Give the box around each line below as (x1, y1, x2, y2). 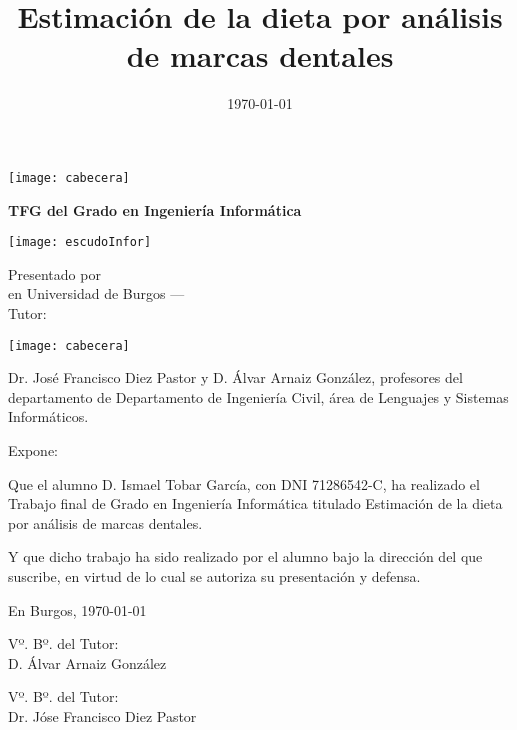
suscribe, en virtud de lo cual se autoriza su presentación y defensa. (8, 566, 421, 586)
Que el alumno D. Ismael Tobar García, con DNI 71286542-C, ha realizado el (8, 473, 480, 494)
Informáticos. (8, 406, 89, 427)
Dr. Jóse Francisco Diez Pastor (8, 705, 197, 726)
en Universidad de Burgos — (8, 283, 185, 304)
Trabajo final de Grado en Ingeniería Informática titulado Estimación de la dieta (8, 493, 503, 514)
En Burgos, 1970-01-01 (8, 599, 147, 620)
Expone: (8, 440, 58, 461)
